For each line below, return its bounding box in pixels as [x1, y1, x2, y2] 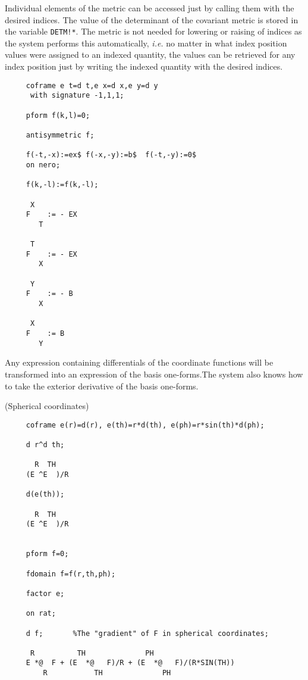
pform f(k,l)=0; [26, 111, 90, 120]
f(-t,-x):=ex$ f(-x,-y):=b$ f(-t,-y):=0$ [26, 151, 197, 160]
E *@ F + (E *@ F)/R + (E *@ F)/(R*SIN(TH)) [26, 659, 235, 667]
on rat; [26, 609, 56, 618]
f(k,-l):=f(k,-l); [26, 180, 99, 189]
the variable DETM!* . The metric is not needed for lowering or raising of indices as [5, 25, 302, 38]
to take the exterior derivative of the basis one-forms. [5, 379, 199, 392]
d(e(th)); [26, 490, 65, 499]
